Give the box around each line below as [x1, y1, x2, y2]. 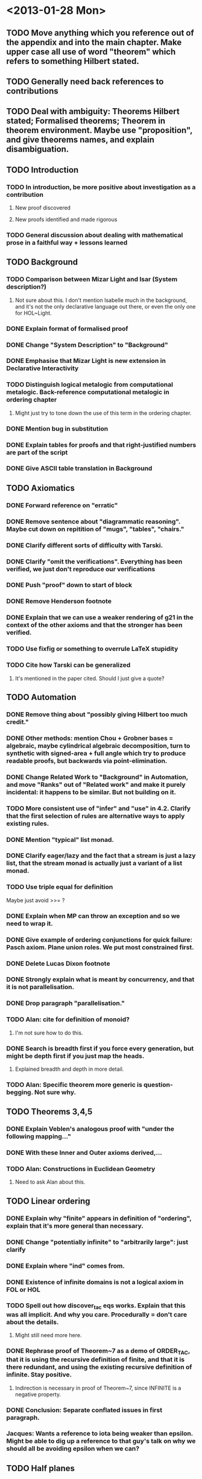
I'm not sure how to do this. [14, 1029, 83, 1036]
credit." [6, 717, 29, 726]
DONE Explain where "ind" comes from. [6, 1262, 125, 1270]
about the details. [6, 1318, 59, 1326]
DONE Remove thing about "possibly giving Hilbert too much [6, 710, 188, 719]
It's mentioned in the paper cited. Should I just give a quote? [14, 675, 165, 682]
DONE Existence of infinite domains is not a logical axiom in [6, 1278, 184, 1286]
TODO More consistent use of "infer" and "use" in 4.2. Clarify [6, 804, 191, 812]
